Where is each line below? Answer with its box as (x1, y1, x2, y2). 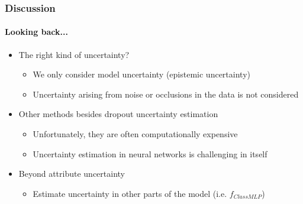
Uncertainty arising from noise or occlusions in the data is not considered (33, 88, 299, 100)
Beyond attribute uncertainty (18, 167, 125, 180)
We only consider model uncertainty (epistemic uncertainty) (33, 68, 250, 80)
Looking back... (5, 25, 68, 38)
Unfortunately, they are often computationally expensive (33, 128, 238, 140)
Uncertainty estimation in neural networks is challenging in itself (33, 147, 267, 160)
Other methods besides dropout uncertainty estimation (18, 108, 218, 120)
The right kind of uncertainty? (18, 48, 130, 60)
